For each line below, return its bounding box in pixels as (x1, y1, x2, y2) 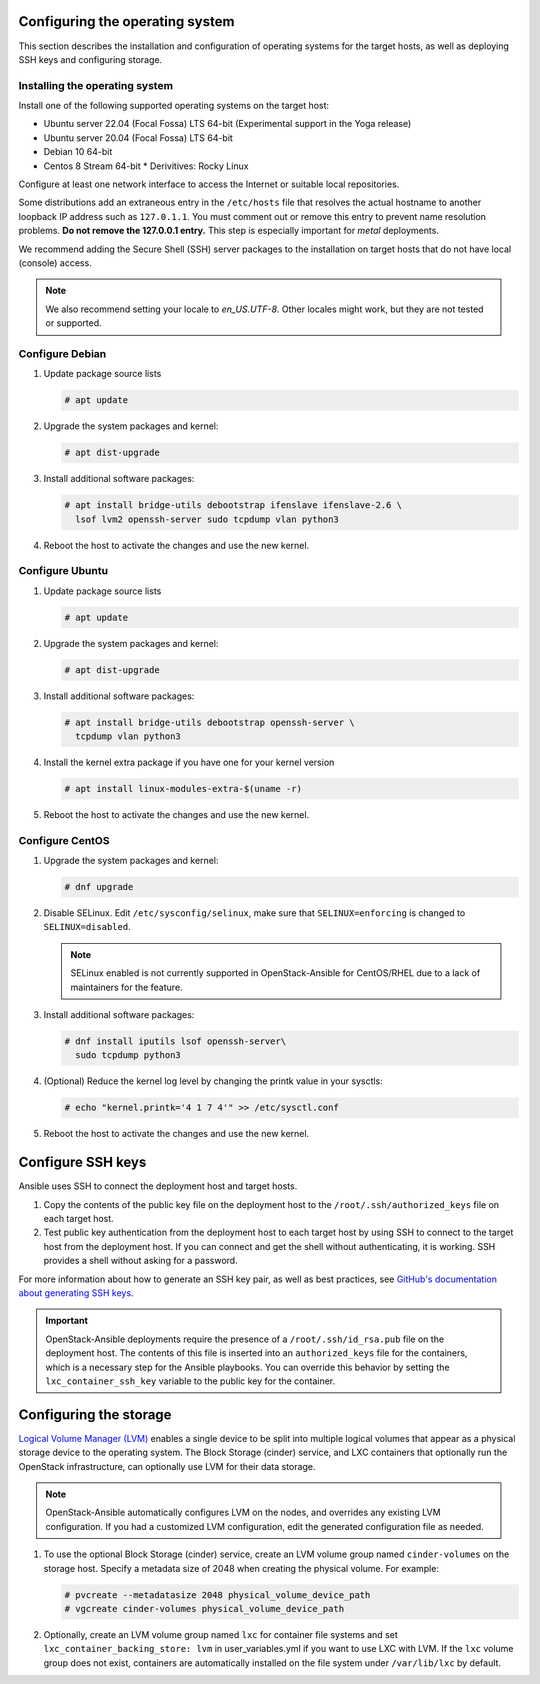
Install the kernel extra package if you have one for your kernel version (43, 756, 335, 768)
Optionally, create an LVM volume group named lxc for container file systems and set (43, 1628, 399, 1640)
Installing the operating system (18, 78, 174, 92)
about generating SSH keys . (18, 1287, 134, 1299)
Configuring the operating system (18, 13, 235, 30)
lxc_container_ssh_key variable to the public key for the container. (45, 1375, 336, 1387)
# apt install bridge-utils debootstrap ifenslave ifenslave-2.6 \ (64, 500, 403, 511)
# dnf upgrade (64, 881, 134, 893)
